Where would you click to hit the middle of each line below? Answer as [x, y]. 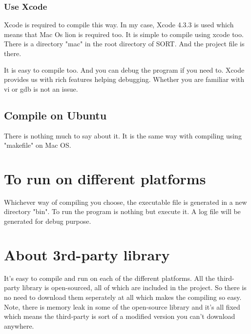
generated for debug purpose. [48, 221]
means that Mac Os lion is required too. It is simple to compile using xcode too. [124, 34]
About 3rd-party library [87, 254]
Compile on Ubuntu [55, 115]
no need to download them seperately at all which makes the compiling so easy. [123, 297]
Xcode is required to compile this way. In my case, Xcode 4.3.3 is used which [119, 25]
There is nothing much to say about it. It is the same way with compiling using [123, 135]
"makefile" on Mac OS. [38, 145]
